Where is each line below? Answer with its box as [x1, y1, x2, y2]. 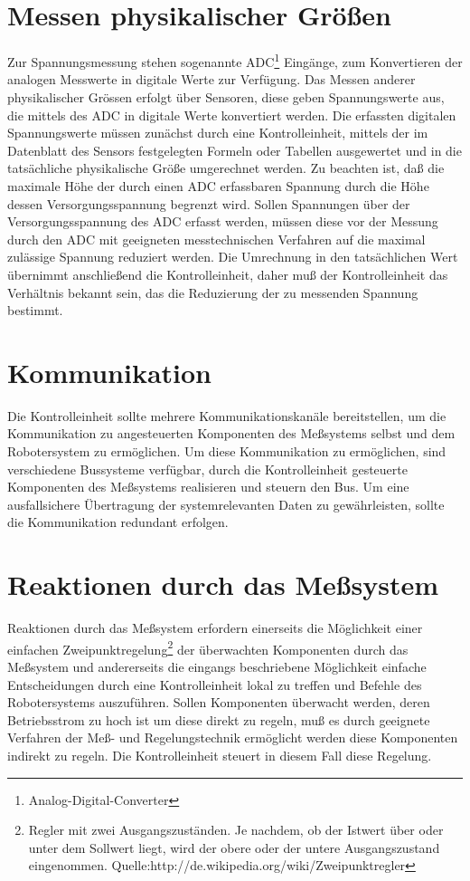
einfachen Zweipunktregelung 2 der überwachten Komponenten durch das [7, 637, 409, 658]
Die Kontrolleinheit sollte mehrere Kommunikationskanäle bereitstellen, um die [7, 406, 446, 425]
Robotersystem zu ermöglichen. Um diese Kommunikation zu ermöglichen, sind [7, 442, 446, 460]
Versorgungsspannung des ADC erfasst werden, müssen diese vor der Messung [7, 212, 438, 231]
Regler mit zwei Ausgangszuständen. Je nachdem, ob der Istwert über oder [28, 820, 444, 839]
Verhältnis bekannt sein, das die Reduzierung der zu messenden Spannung [7, 282, 418, 302]
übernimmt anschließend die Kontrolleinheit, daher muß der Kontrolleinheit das [7, 264, 448, 283]
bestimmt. [7, 301, 63, 320]
